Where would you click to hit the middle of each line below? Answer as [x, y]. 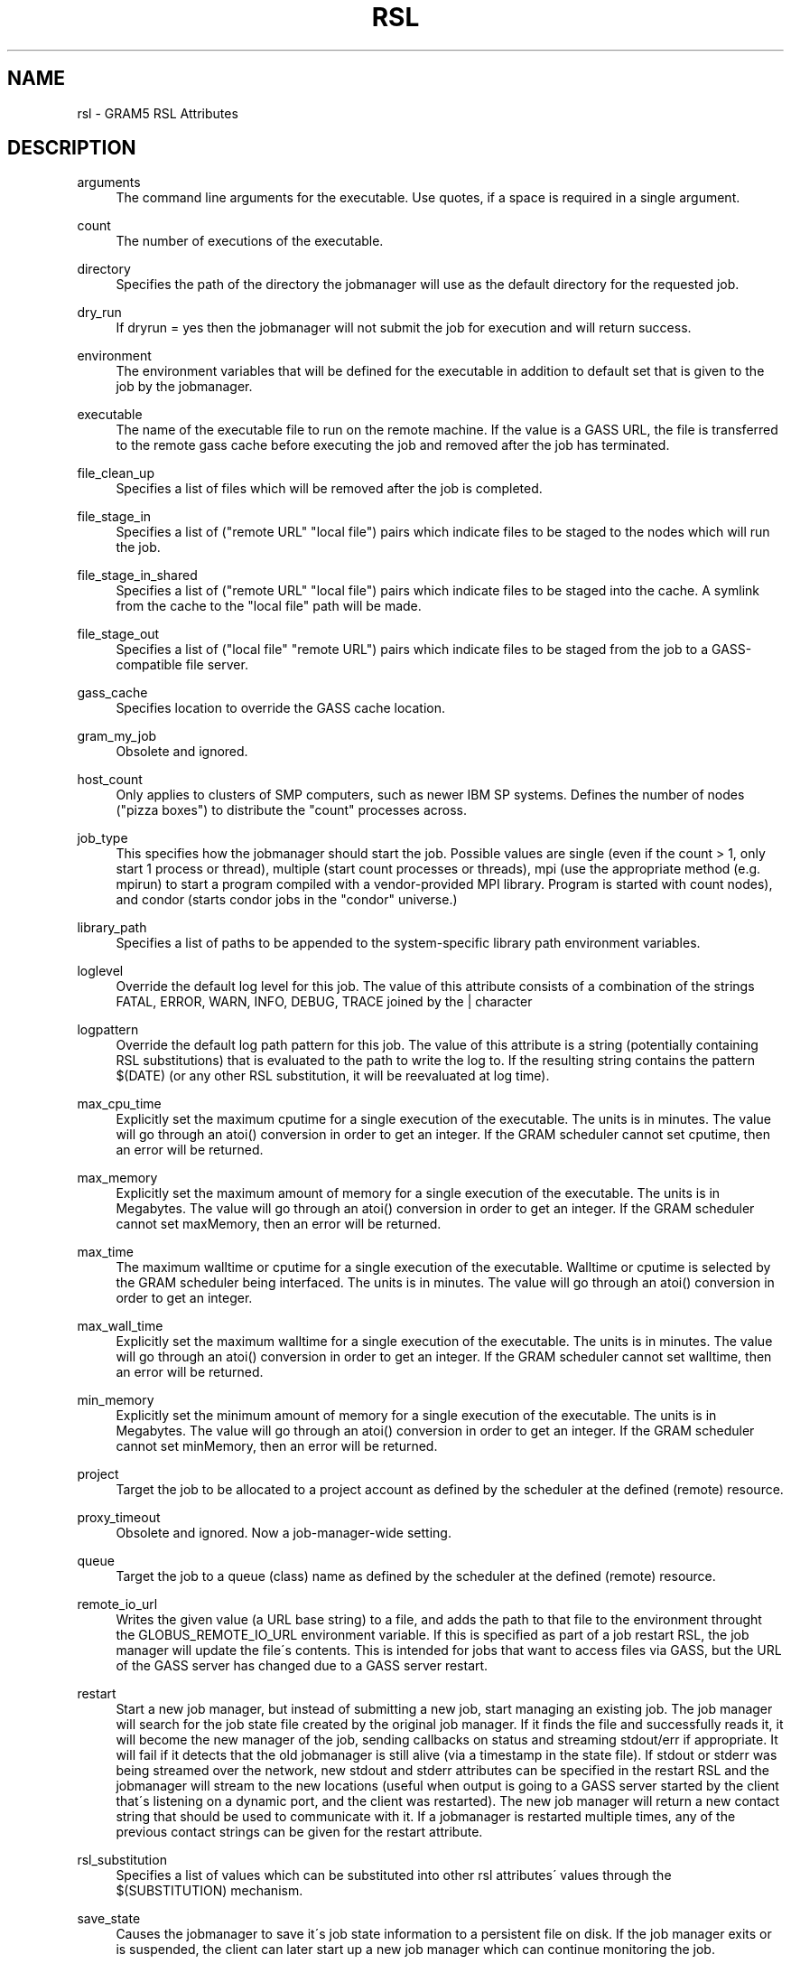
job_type [102, 838]
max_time [105, 1252]
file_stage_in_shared [137, 575]
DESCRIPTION [72, 148]
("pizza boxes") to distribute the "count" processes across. [292, 810]
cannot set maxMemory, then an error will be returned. [279, 1224]
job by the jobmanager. [184, 387]
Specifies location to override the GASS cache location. [280, 708]
